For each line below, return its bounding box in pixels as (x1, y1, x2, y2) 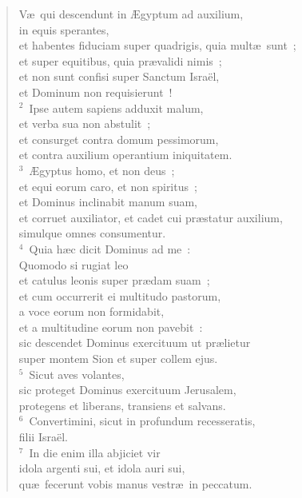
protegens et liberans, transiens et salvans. (18, 396, 226, 413)
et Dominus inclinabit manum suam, (18, 193, 197, 210)
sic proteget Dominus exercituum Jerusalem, (18, 381, 236, 398)
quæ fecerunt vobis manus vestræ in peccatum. (18, 475, 252, 492)
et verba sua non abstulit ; (18, 115, 151, 132)
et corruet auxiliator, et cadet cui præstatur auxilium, (18, 209, 283, 225)
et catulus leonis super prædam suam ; (18, 272, 210, 289)
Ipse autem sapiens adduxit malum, (29, 99, 204, 116)
